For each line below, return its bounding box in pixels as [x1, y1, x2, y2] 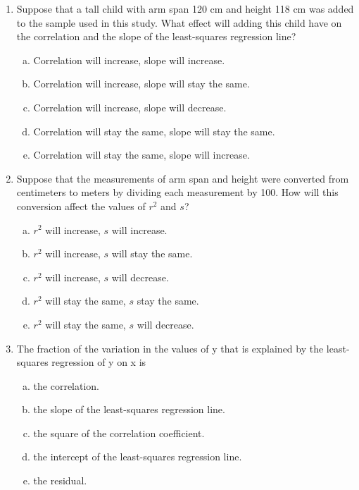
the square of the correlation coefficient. [33, 425, 205, 440]
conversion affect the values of [16, 198, 146, 213]
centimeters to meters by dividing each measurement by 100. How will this [16, 185, 339, 200]
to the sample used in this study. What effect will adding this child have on [16, 15, 342, 30]
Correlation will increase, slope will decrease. [33, 99, 227, 114]
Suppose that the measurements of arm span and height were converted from [16, 171, 349, 185]
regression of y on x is [51, 355, 146, 369]
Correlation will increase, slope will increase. [33, 52, 225, 67]
